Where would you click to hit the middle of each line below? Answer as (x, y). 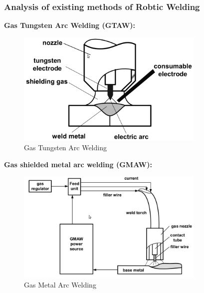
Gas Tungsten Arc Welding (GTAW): (70, 25)
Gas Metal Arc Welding (60, 285)
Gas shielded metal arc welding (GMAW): (78, 164)
